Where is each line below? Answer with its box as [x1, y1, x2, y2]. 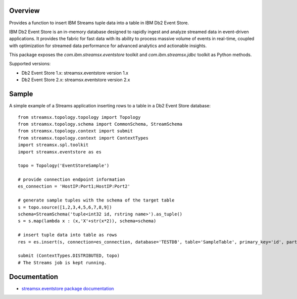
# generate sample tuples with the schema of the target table [18, 198, 175, 203]
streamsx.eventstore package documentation [21, 285, 114, 292]
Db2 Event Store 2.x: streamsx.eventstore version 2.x [21, 77, 131, 83]
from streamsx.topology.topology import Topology [18, 114, 141, 120]
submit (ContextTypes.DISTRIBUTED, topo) [18, 253, 120, 258]
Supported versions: [9, 61, 51, 67]
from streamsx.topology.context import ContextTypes [18, 135, 148, 141]
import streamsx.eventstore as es [18, 149, 101, 154]
